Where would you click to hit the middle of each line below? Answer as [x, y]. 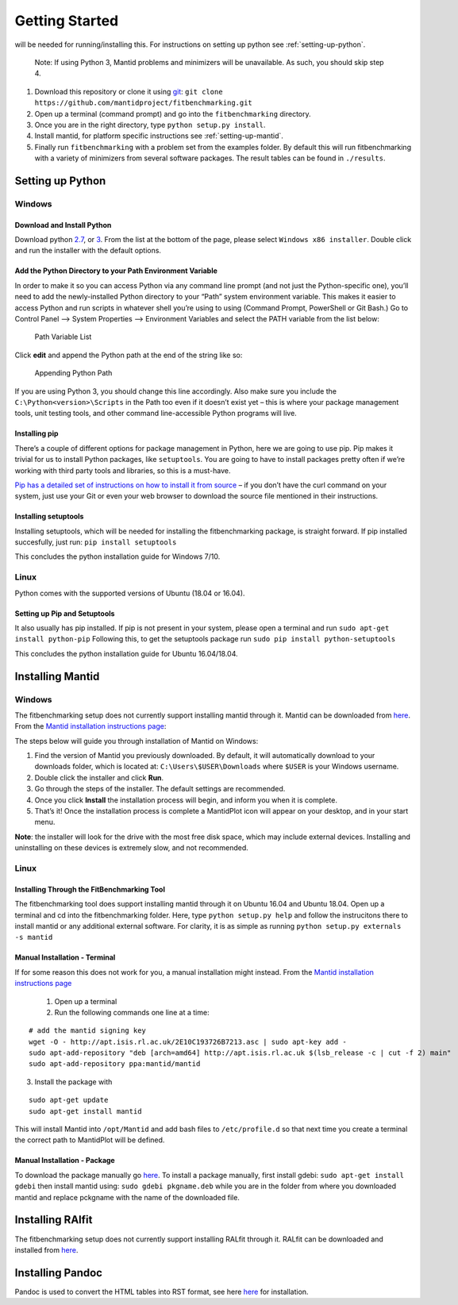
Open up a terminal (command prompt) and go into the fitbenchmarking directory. [173, 114]
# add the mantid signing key [88, 1031]
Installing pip [37, 433]
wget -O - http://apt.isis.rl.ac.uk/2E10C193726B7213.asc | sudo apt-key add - [188, 1041]
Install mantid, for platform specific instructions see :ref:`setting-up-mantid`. [159, 136]
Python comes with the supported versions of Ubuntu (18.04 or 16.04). [130, 593]
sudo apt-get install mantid [85, 1111]
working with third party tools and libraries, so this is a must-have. [123, 470]
